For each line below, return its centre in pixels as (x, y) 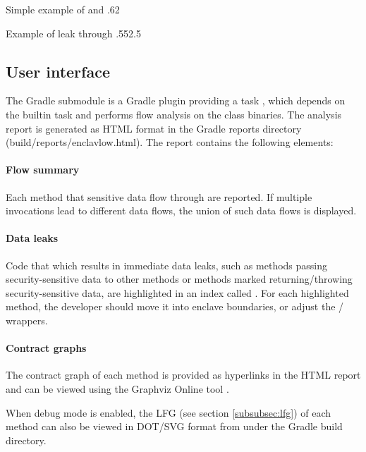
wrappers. (27, 320)
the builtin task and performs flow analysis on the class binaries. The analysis (174, 114)
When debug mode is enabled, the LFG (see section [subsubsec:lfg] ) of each (169, 412)
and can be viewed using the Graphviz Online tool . (117, 388)
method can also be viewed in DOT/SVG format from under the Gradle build (174, 426)
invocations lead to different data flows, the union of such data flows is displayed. (181, 210)
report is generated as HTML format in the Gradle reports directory (154, 128)
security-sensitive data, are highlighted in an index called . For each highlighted (177, 292)
